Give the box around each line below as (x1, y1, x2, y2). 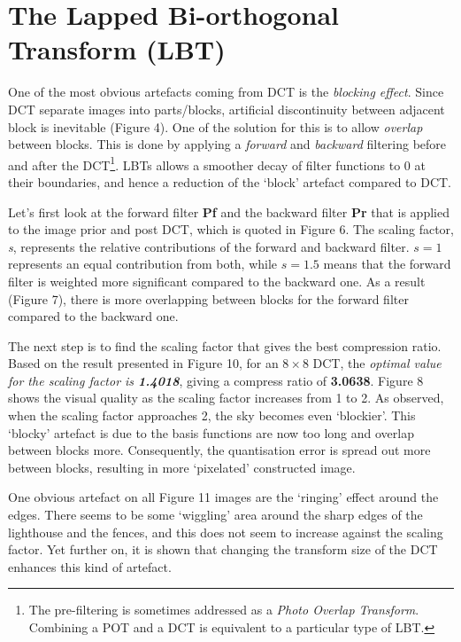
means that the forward (323, 254, 451, 273)
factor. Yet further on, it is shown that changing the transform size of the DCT (8, 540, 438, 559)
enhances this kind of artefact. (8, 557, 172, 575)
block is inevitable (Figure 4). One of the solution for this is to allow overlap (8, 117, 423, 136)
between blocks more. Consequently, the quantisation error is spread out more (8, 441, 431, 459)
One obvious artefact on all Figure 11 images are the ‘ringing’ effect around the (8, 488, 439, 506)
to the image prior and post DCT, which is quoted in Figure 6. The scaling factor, (8, 220, 454, 239)
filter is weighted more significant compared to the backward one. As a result (8, 271, 426, 290)
